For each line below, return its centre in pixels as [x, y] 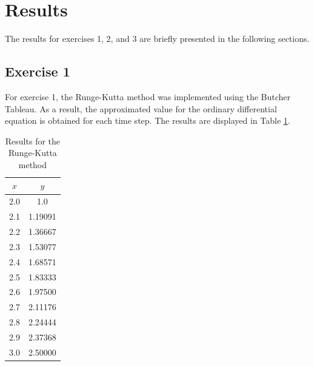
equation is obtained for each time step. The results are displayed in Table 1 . [148, 120]
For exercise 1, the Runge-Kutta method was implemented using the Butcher [148, 96]
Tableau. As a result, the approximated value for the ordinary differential [141, 108]
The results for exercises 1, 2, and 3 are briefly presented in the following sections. [157, 39]
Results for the [33, 141]
